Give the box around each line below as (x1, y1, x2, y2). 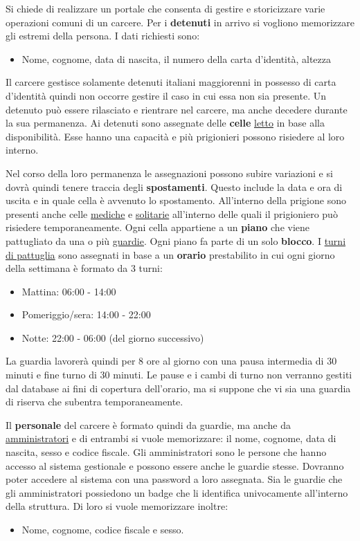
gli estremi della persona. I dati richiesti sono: (6, 28, 200, 43)
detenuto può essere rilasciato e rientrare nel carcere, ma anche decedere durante (6, 102, 348, 116)
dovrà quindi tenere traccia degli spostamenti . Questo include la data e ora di (6, 179, 343, 194)
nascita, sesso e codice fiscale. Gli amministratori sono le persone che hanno (6, 445, 327, 459)
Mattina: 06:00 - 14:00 (21, 284, 116, 298)
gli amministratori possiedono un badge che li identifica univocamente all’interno (6, 485, 348, 499)
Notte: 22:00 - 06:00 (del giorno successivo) (21, 330, 204, 345)
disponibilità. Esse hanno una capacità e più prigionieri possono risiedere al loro (6, 129, 345, 143)
